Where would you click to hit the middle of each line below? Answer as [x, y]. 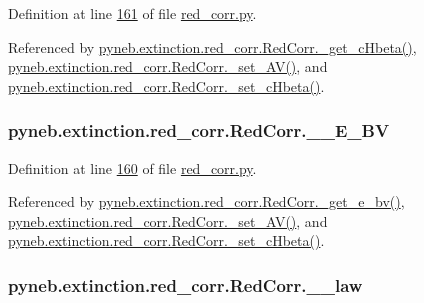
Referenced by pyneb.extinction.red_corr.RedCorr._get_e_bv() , [206, 201]
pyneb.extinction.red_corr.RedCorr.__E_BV [199, 130]
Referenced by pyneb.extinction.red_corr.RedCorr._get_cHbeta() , [212, 46]
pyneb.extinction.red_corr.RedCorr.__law [185, 284]
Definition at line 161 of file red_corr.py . [132, 13]
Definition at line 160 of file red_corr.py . [132, 167]
